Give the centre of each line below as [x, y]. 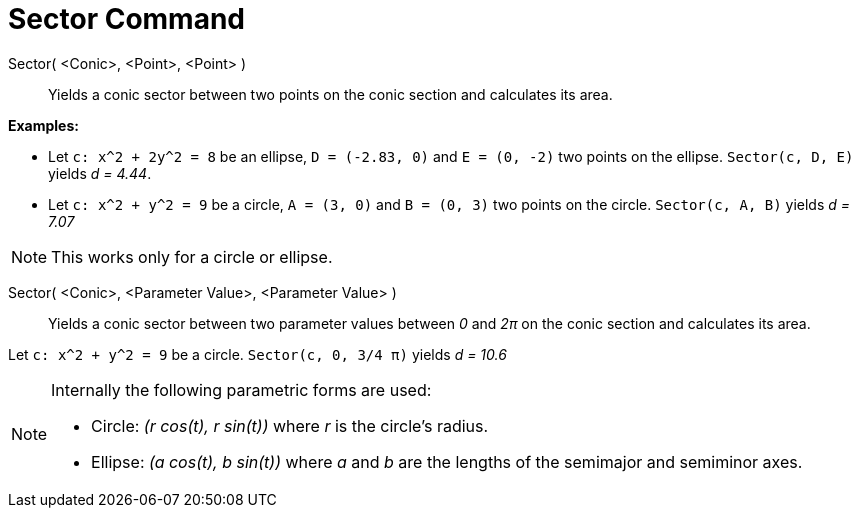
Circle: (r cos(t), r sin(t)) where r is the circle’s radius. [290, 425]
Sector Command [127, 19]
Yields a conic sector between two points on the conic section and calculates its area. [330, 94]
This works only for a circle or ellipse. [192, 256]
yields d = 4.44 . [100, 173]
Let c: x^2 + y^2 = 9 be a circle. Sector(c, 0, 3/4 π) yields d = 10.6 [257, 354]
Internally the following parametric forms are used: [241, 389]
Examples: [43, 125]
